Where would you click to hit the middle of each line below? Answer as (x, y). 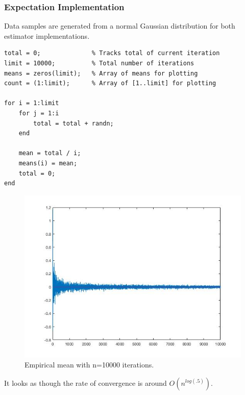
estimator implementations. (47, 35)
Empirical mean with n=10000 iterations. (89, 365)
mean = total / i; (50, 153)
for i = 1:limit (32, 103)
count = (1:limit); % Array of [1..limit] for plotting (110, 83)
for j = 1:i (39, 113)
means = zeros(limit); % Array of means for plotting (101, 73)
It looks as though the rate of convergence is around (85, 382)
